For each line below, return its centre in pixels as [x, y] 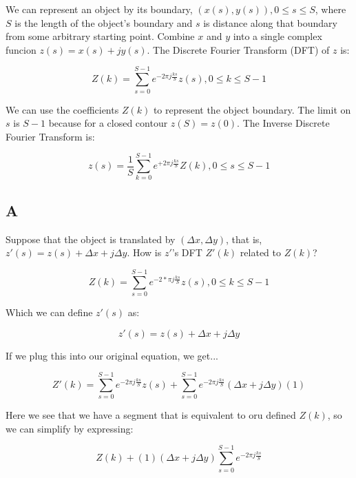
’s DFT [187, 252]
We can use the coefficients [62, 109]
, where [331, 9]
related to [260, 252]
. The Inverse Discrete [283, 123]
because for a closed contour [108, 123]
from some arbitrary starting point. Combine [100, 36]
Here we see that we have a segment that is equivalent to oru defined [151, 415]
